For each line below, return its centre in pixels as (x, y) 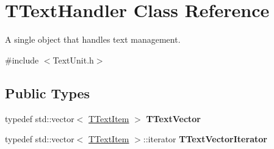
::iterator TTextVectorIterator (205, 139)
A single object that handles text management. (93, 39)
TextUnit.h (73, 60)
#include (22, 60)
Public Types (48, 93)
